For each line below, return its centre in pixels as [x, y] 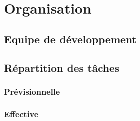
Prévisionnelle [32, 91]
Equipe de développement [70, 39]
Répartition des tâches [62, 67]
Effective [21, 113]
